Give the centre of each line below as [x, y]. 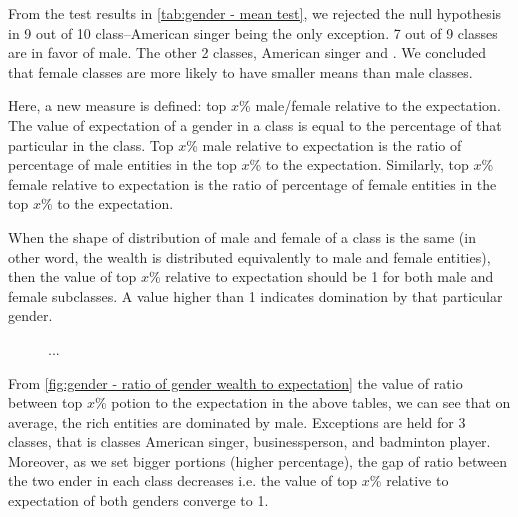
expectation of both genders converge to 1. [138, 500]
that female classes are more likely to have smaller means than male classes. [240, 71]
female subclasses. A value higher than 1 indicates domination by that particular [255, 295]
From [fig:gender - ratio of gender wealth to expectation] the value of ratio [235, 382]
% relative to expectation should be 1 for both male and [321, 276]
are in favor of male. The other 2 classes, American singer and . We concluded [247, 52]
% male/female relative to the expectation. [370, 105]
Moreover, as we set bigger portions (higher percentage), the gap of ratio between [258, 460]
